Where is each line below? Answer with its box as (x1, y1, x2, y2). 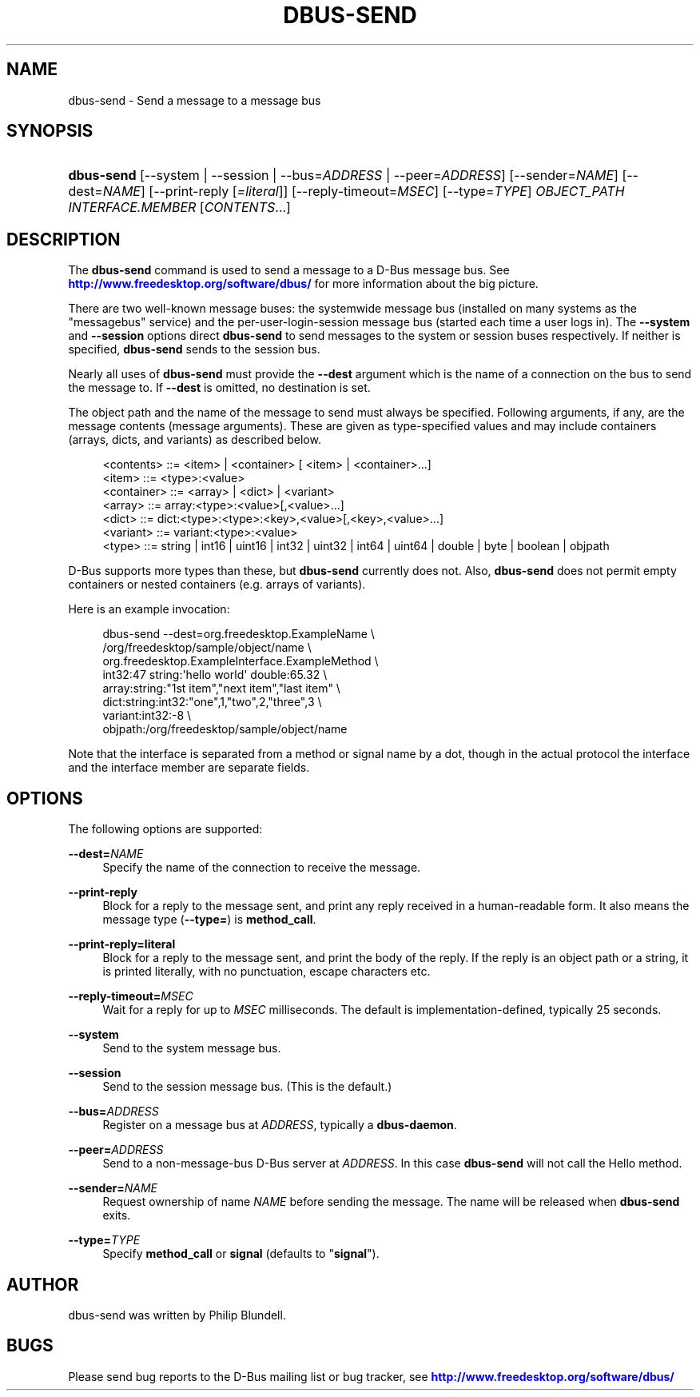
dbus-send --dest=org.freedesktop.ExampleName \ (102, 627, 375, 641)
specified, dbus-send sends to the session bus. (68, 342, 320, 357)
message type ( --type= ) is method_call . (102, 912, 316, 927)
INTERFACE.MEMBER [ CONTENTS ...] (68, 199, 291, 216)
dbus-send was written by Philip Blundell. (68, 1307, 286, 1322)
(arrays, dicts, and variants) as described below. (68, 433, 321, 447)
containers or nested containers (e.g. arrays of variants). (68, 577, 366, 592)
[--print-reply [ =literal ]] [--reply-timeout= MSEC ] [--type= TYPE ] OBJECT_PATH (149, 183, 625, 200)
